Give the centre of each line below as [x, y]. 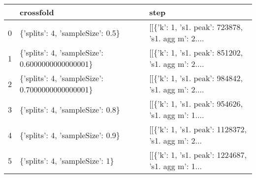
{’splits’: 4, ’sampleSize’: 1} [67, 160]
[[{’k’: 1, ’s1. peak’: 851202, [196, 52]
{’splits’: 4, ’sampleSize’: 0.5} [70, 32]
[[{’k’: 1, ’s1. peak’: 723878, [196, 27]
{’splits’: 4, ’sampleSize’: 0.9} [70, 135]
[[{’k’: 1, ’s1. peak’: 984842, [196, 78]
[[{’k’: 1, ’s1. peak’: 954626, [196, 104]
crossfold [37, 12]
